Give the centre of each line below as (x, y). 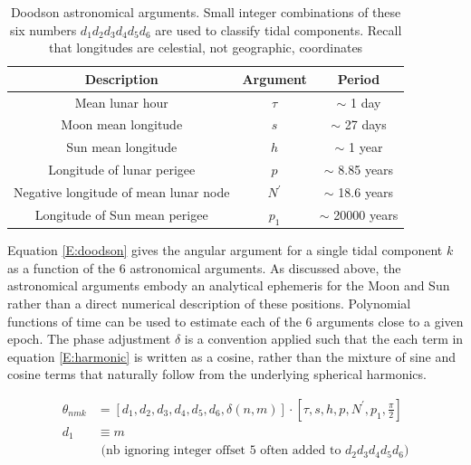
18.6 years (366, 192)
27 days (365, 124)
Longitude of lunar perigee (122, 170)
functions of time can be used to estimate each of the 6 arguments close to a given (235, 321)
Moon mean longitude (122, 124)
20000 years (366, 215)
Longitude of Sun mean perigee (121, 215)
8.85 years (366, 170)
